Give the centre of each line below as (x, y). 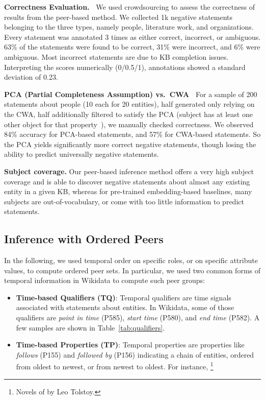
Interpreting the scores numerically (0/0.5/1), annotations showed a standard (125, 67)
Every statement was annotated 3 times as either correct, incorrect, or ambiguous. (132, 37)
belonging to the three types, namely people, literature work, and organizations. (129, 27)
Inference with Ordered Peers (84, 239)
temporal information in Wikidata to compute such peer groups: (104, 280)
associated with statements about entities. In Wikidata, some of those (125, 307)
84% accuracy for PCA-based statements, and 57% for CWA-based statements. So (132, 134)
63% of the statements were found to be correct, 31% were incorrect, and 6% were (132, 47)
